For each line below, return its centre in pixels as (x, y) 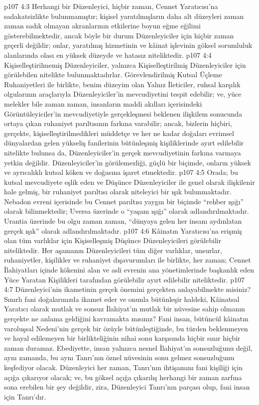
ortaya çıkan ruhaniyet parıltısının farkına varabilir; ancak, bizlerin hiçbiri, (118, 123)
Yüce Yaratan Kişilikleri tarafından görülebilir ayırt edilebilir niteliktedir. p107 (125, 279)
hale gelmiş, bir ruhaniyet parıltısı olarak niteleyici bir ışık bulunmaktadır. (118, 192)
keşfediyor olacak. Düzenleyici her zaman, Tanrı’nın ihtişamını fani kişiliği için (123, 367)
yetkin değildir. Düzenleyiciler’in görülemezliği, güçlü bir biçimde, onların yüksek (128, 162)
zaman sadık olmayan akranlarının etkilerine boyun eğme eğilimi (102, 26)
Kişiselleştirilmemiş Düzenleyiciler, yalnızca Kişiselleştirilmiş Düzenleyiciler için (125, 65)
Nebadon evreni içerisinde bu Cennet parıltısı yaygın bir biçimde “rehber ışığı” (124, 201)
